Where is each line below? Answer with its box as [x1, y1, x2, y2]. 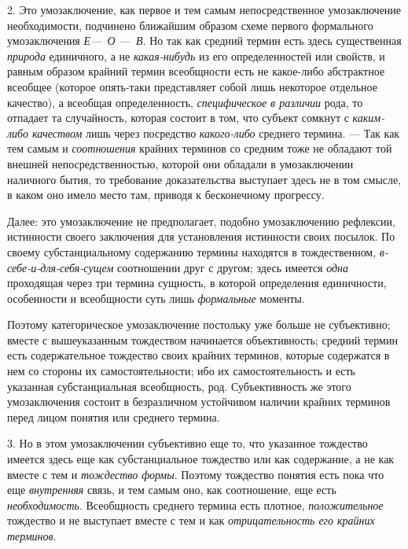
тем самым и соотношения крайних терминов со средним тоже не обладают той [7, 140, 392, 157]
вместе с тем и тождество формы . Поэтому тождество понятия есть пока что [7, 466, 384, 482]
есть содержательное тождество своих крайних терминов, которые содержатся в [7, 347, 390, 363]
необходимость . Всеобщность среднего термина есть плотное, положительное [7, 496, 384, 513]
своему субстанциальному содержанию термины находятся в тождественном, [7, 243, 377, 260]
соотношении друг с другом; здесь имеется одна [117, 259, 348, 275]
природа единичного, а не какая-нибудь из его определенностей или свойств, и [7, 47, 385, 64]
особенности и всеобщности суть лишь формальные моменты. [7, 289, 305, 306]
